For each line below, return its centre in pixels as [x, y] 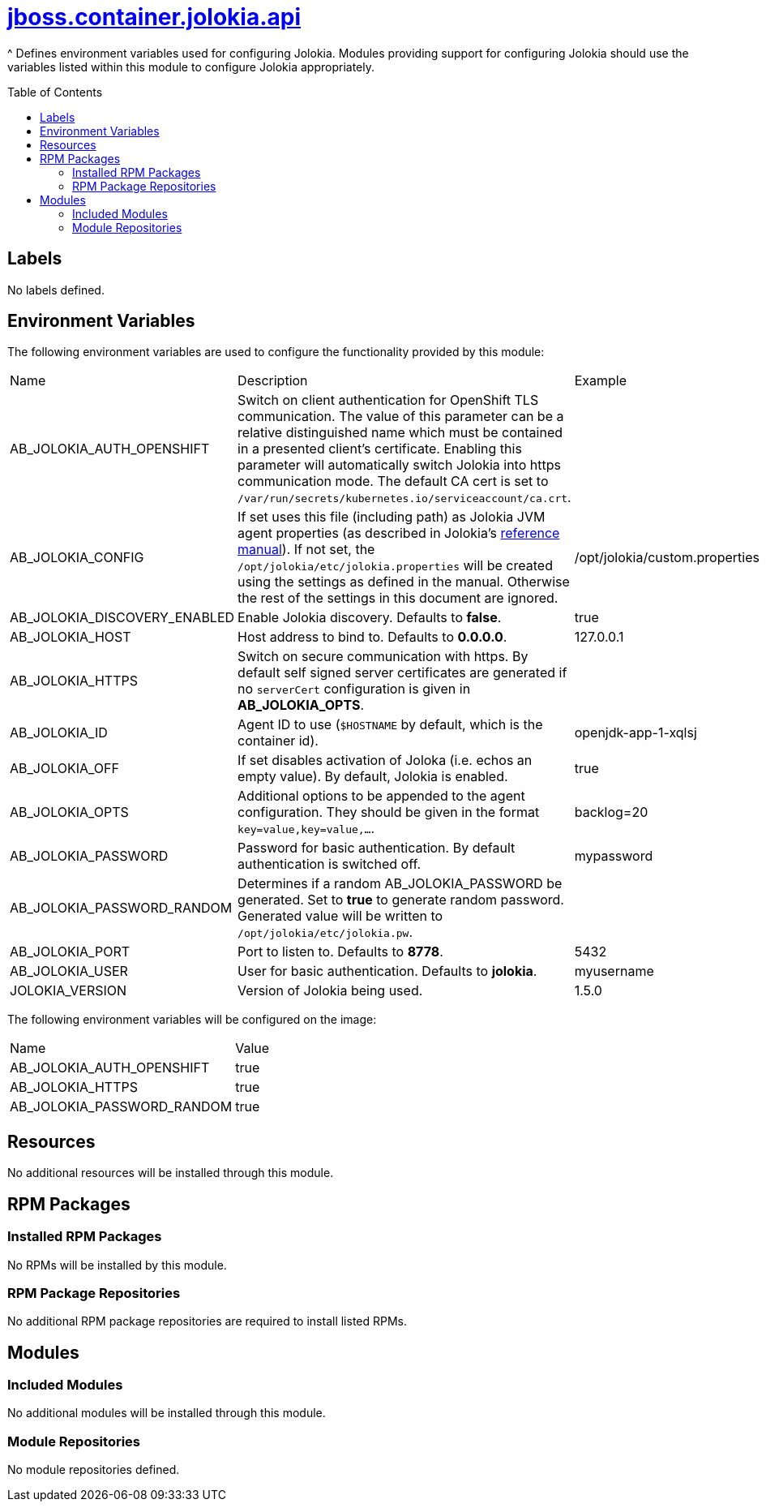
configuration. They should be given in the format [389, 812]
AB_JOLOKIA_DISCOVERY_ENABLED [122, 618]
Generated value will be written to [340, 916]
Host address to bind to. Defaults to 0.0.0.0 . [372, 637]
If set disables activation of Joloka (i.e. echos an [385, 760]
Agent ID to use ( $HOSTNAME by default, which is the [390, 725]
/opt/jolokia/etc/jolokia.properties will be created [395, 566]
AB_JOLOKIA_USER [69, 971]
